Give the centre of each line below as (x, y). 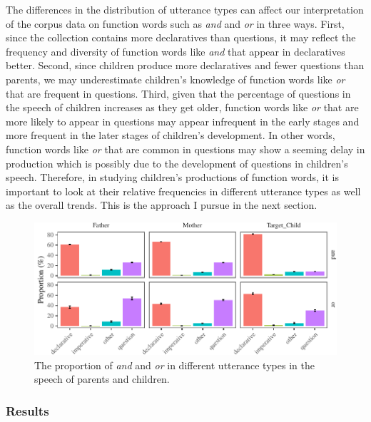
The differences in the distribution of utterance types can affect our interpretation (185, 9)
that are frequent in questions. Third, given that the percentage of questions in (178, 93)
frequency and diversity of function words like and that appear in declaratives (176, 51)
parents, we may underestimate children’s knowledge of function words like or (176, 79)
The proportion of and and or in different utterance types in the (174, 365)
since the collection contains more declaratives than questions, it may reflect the (181, 37)
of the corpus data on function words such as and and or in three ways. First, (175, 23)
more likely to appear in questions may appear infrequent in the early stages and (183, 121)
